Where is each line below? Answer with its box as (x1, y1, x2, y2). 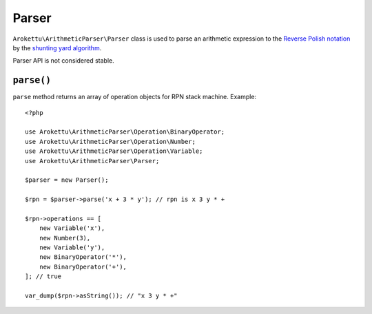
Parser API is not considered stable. (12, 56, 114, 65)
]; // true (25, 273, 62, 280)
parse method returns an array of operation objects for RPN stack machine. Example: (12, 93, 257, 101)
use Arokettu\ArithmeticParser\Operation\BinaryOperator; (25, 128, 225, 136)
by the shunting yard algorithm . (12, 43, 102, 52)
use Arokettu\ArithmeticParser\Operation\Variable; (25, 147, 203, 155)
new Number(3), (39, 234, 91, 242)
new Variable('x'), (39, 224, 105, 232)
